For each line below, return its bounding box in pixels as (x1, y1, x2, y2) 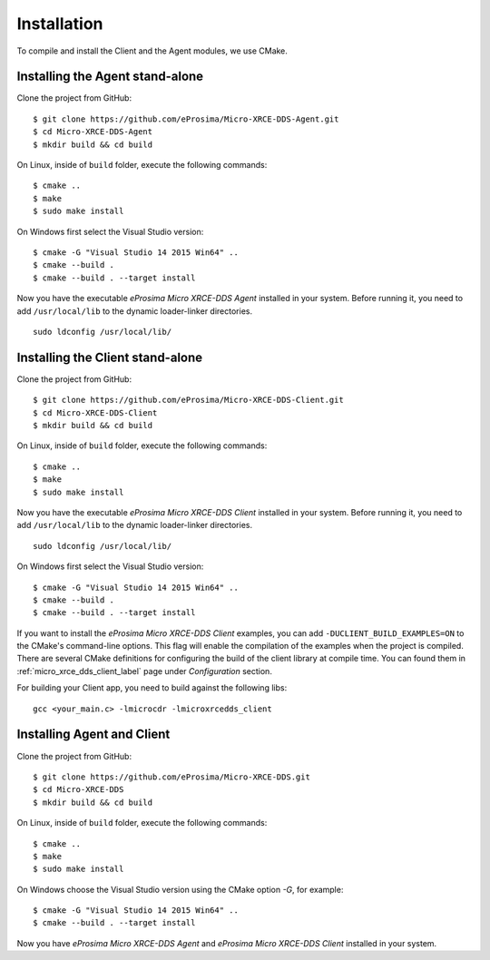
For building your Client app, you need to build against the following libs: (16, 682, 288, 693)
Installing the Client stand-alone (16, 349, 203, 365)
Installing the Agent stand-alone (16, 69, 204, 84)
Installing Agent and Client (16, 727, 171, 742)
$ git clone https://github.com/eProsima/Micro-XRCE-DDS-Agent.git (33, 113, 339, 124)
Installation (16, 14, 103, 34)
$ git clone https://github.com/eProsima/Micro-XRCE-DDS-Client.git (33, 395, 344, 406)
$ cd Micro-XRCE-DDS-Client (33, 407, 158, 417)
